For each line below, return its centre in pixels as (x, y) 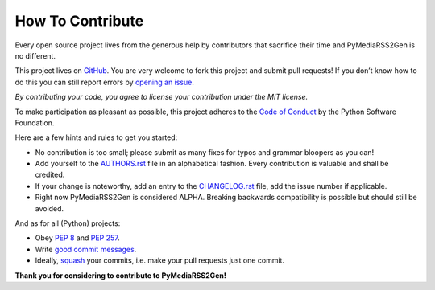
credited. (50, 175)
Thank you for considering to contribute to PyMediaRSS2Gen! (121, 275)
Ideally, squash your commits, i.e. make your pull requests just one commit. (160, 260)
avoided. (50, 208)
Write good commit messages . (86, 249)
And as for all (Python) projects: (68, 223)
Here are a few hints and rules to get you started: (96, 137)
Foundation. (35, 123)
